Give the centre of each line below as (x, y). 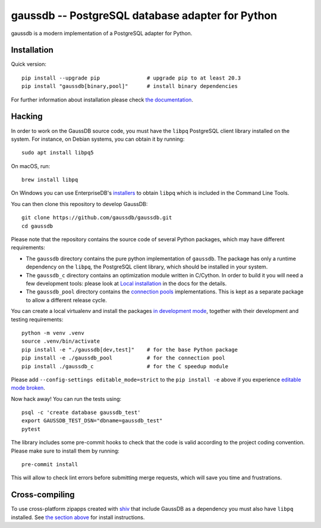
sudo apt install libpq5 (58, 153)
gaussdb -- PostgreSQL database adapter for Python (144, 15)
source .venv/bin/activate (61, 341)
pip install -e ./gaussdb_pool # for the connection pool (123, 358)
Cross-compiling (43, 495)
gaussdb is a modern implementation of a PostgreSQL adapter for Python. (102, 33)
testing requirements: (37, 319)
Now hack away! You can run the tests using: (66, 399)
